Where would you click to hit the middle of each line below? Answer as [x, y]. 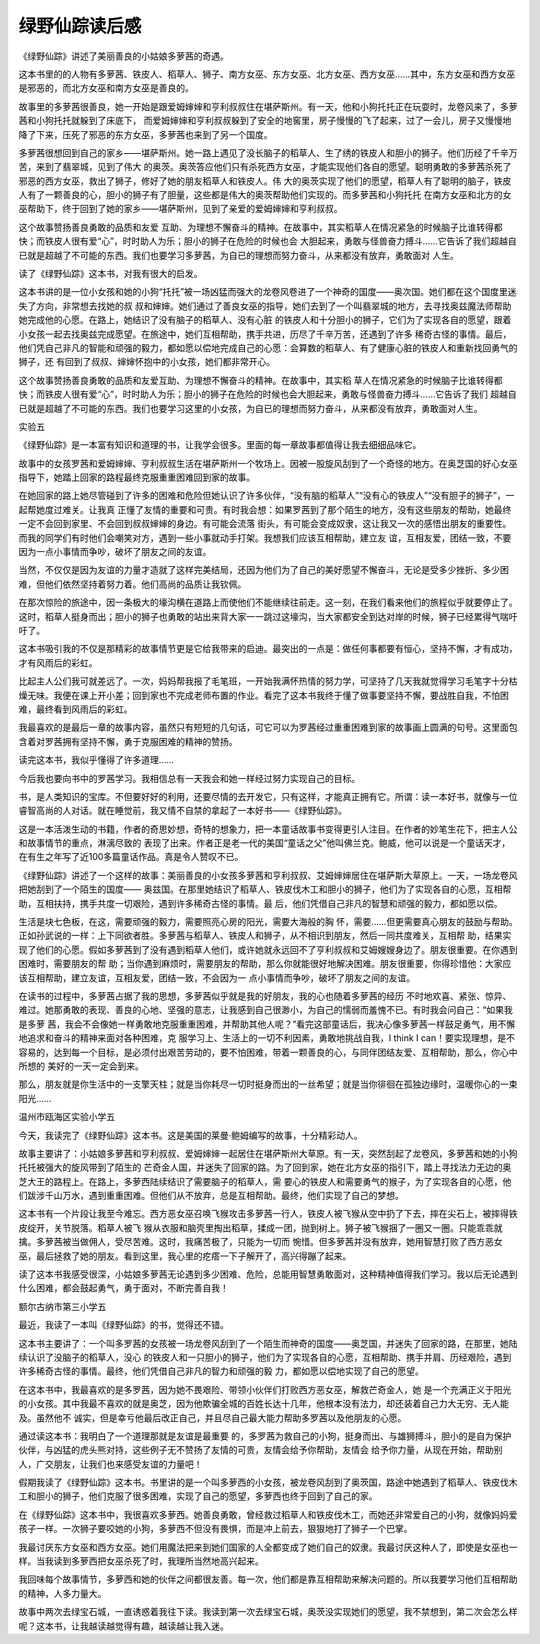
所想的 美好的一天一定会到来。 [81, 1066]
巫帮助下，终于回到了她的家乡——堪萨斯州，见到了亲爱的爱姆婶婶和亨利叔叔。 [180, 209]
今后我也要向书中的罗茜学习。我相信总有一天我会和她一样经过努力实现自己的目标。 [189, 778]
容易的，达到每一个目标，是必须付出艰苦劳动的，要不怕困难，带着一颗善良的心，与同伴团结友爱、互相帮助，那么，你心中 [268, 1052]
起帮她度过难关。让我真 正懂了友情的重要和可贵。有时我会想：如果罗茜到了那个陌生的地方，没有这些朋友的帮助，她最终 [265, 509]
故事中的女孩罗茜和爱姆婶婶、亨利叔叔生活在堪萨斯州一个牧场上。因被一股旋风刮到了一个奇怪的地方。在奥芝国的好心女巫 [268, 463]
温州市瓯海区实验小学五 [66, 1117]
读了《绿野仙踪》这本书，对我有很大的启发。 [110, 274]
